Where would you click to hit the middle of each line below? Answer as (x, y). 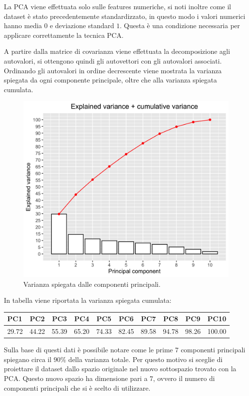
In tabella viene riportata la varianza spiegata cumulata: (88, 300)
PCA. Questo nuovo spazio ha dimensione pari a (76, 378)
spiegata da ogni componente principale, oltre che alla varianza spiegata (110, 80)
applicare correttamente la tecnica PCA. (64, 35)
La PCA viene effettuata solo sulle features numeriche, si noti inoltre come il (117, 6)
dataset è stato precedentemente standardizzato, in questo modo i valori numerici (125, 16)
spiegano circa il (28, 359)
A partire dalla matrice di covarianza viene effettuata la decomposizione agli (117, 51)
